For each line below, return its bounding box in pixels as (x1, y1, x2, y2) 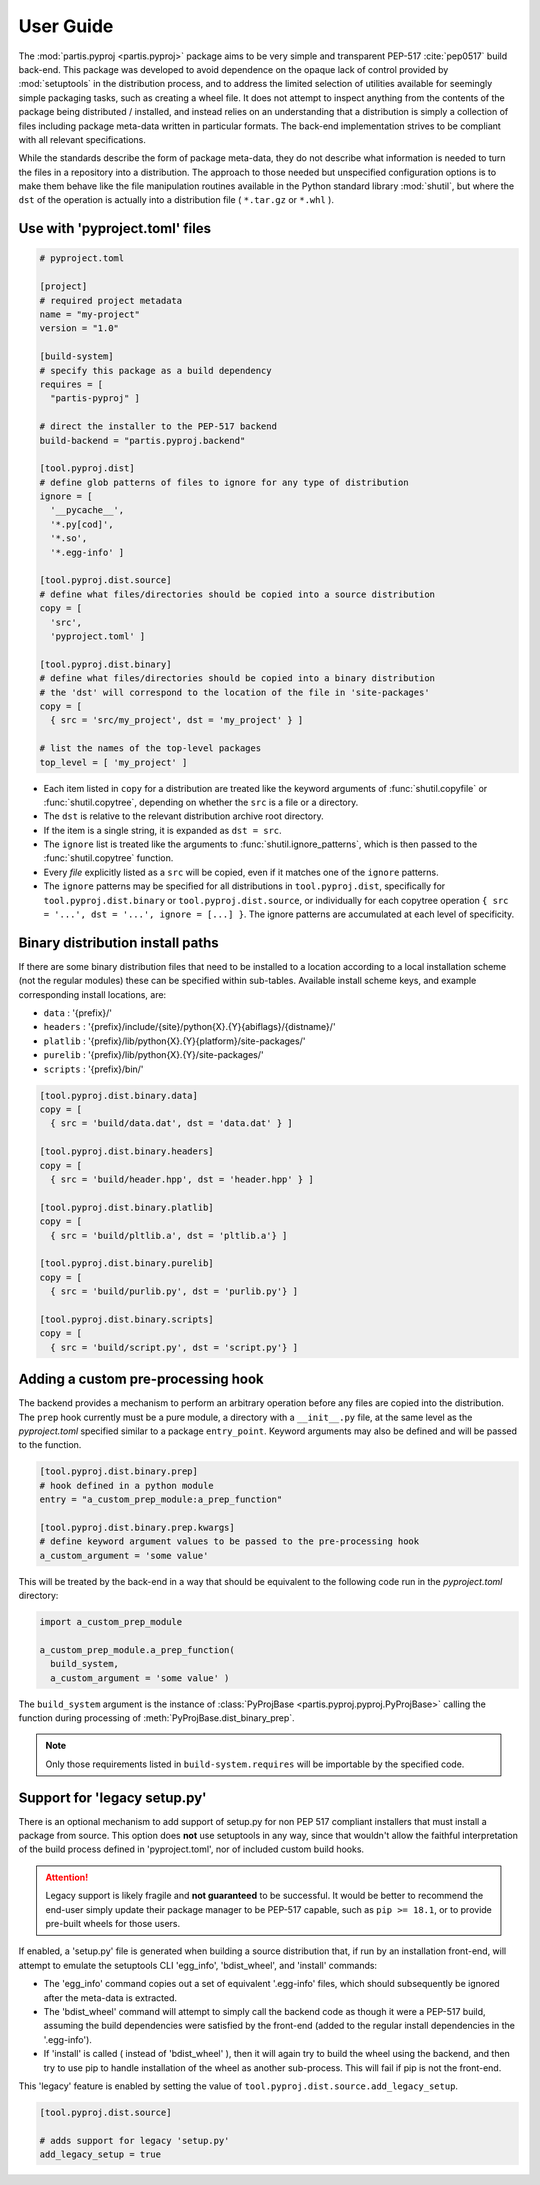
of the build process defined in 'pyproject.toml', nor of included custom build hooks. (18, 1843, 365, 1855)
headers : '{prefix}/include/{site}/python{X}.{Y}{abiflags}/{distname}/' (43, 1021, 336, 1033)
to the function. (18, 1439, 82, 1451)
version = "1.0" (39, 323, 120, 334)
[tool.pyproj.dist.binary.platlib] (39, 1201, 214, 1213)
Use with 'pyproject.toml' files (18, 220, 212, 237)
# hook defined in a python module (39, 1480, 214, 1491)
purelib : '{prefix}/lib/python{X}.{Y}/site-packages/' (43, 1049, 264, 1061)
